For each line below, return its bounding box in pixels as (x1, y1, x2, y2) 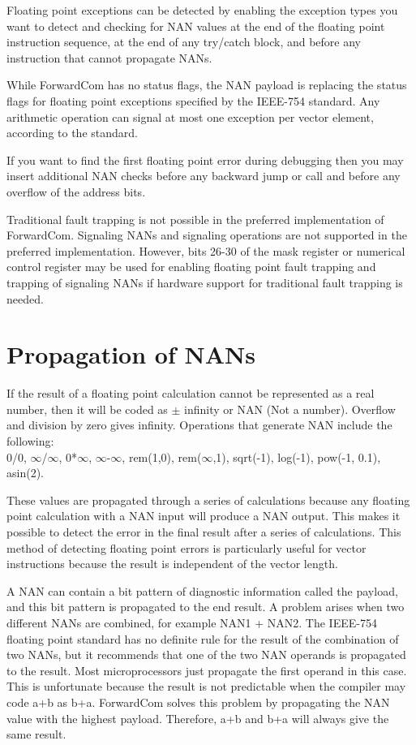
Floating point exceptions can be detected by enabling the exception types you (6, 2, 398, 18)
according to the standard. (6, 124, 138, 141)
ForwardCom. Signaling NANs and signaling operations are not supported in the (6, 226, 407, 243)
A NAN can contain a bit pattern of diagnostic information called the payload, (6, 582, 398, 599)
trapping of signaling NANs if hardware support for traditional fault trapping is (6, 273, 403, 291)
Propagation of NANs (6, 338, 255, 371)
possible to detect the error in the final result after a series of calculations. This (6, 523, 401, 540)
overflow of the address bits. (6, 183, 146, 200)
